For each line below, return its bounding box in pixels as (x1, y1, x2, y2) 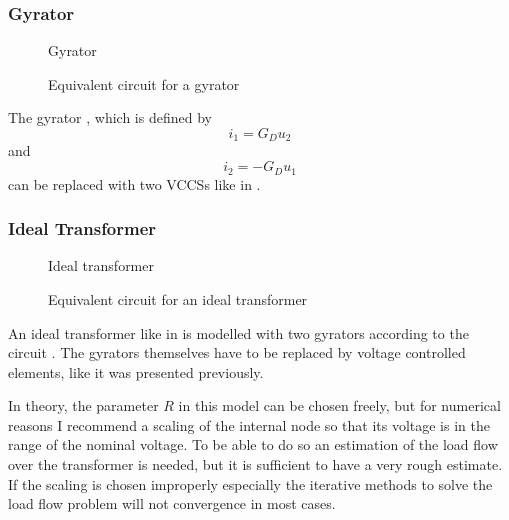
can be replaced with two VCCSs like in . (8, 173, 261, 194)
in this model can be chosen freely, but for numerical (178, 395, 501, 416)
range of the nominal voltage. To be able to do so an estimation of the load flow (8, 434, 498, 455)
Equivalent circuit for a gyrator (48, 73, 240, 94)
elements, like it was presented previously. (8, 361, 264, 382)
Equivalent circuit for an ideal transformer (48, 288, 308, 309)
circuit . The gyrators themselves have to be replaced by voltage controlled (8, 342, 466, 363)
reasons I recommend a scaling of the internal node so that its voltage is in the (8, 414, 490, 435)
